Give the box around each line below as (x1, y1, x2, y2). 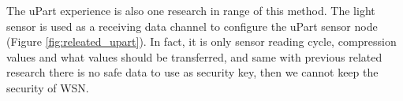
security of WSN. (6, 79, 89, 95)
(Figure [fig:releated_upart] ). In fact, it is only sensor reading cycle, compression (6, 33, 397, 50)
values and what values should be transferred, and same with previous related (6, 48, 382, 65)
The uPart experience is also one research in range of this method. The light (6, 2, 375, 18)
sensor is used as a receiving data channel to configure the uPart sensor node (6, 17, 378, 34)
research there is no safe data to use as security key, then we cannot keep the (6, 64, 379, 80)
